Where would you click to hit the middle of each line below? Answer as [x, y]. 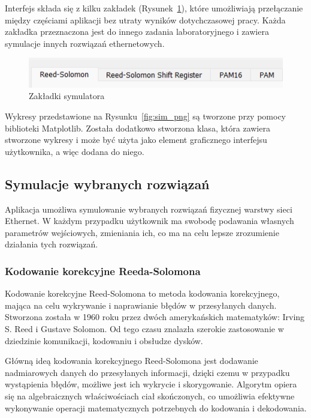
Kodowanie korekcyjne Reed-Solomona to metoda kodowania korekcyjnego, [142, 293]
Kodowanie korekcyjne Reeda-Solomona [103, 271]
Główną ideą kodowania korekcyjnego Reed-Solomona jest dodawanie [132, 361]
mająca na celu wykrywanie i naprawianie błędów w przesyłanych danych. [141, 305]
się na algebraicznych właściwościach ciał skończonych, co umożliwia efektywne [150, 395]
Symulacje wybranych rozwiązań [107, 183]
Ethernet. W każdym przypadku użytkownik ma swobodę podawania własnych [150, 221]
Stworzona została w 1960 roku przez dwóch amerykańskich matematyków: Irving [155, 317]
